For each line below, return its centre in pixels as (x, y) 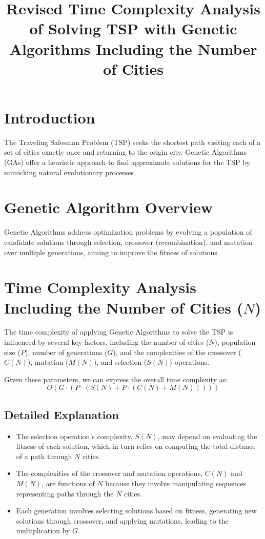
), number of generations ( (66, 352)
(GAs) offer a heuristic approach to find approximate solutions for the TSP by (127, 162)
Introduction (50, 117)
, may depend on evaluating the (207, 436)
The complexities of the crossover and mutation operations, (109, 473)
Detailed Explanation (62, 414)
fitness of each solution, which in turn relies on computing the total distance (136, 446)
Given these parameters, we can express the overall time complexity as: (116, 379)
